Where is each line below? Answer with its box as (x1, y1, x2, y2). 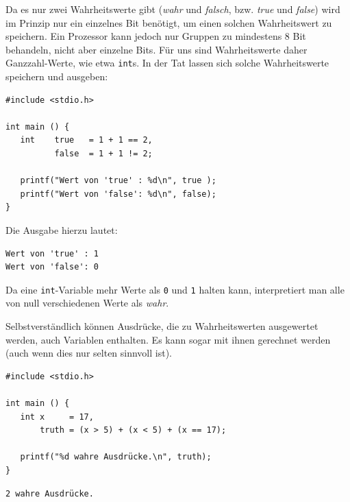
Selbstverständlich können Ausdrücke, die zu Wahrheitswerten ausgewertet (5, 319, 318, 333)
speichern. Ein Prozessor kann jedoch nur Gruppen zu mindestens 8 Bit (5, 29, 306, 43)
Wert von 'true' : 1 (5, 248, 99, 259)
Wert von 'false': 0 (5, 262, 99, 272)
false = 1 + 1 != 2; (54, 149, 153, 158)
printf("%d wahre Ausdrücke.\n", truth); (20, 452, 212, 462)
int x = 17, (20, 411, 94, 422)
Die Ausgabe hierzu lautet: (5, 222, 118, 237)
